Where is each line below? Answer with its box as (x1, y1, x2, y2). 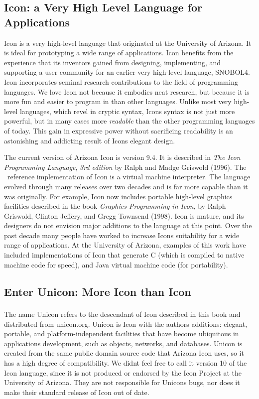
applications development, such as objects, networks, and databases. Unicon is (4, 338, 243, 348)
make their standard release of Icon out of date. (4, 387, 149, 397)
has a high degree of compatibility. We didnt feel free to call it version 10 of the (4, 358, 247, 368)
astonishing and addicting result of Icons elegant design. (4, 135, 175, 145)
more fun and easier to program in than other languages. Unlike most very (4, 96, 232, 107)
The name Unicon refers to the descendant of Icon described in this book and (4, 309, 241, 319)
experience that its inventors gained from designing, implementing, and (4, 57, 221, 67)
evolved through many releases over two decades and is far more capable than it (4, 181, 248, 191)
